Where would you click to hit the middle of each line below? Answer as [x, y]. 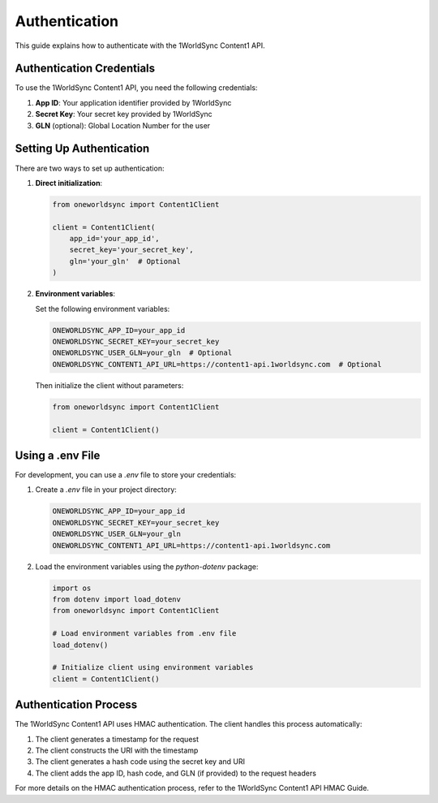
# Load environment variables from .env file [144, 634]
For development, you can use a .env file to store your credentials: [126, 475]
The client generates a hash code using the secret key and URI [140, 762]
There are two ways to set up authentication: [90, 168]
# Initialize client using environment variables [153, 667]
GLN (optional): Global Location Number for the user [123, 125]
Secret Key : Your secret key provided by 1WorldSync [124, 114]
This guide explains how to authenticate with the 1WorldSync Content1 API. [140, 45]
